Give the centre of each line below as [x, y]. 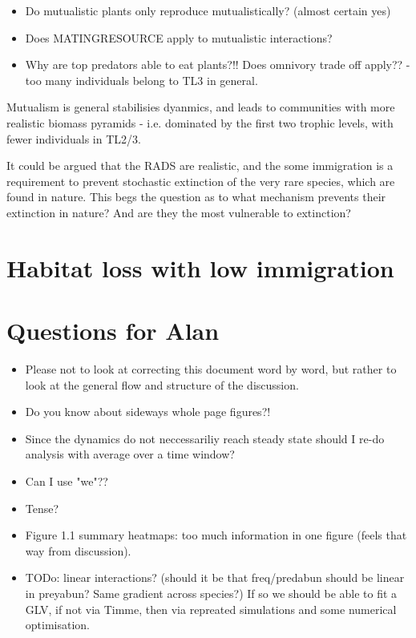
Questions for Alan [113, 331]
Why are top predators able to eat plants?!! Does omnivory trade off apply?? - [218, 65]
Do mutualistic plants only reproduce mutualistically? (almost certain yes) [208, 10]
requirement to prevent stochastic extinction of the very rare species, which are [201, 181]
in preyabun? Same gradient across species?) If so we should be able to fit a [211, 593]
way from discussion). [78, 550]
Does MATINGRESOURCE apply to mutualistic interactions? [179, 37]
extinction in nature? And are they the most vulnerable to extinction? [179, 212]
